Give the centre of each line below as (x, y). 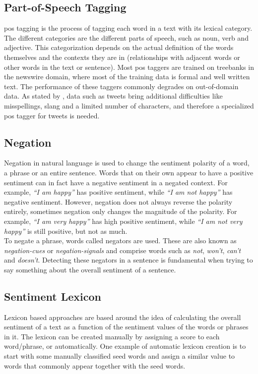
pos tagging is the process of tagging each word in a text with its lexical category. (128, 28)
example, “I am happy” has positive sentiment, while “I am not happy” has (118, 192)
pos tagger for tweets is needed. (52, 115)
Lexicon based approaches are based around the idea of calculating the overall (123, 317)
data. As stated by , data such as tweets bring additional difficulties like (113, 96)
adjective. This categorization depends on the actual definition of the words (119, 47)
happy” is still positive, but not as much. (66, 231)
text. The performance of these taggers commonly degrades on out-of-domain (121, 86)
